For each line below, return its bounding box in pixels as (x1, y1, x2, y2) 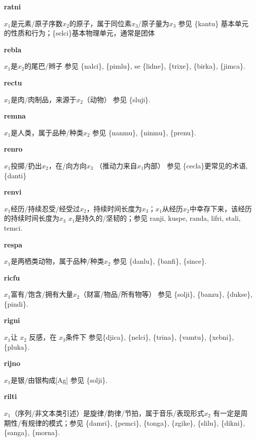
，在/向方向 (48, 160, 87, 170)
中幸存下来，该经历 (189, 203, 252, 213)
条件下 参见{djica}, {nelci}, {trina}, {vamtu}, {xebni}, (66, 332, 234, 342)
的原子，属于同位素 (69, 18, 132, 28)
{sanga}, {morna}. (4, 427, 60, 438)
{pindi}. (4, 298, 29, 309)
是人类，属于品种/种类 (10, 127, 83, 137)
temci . (4, 222, 23, 233)
